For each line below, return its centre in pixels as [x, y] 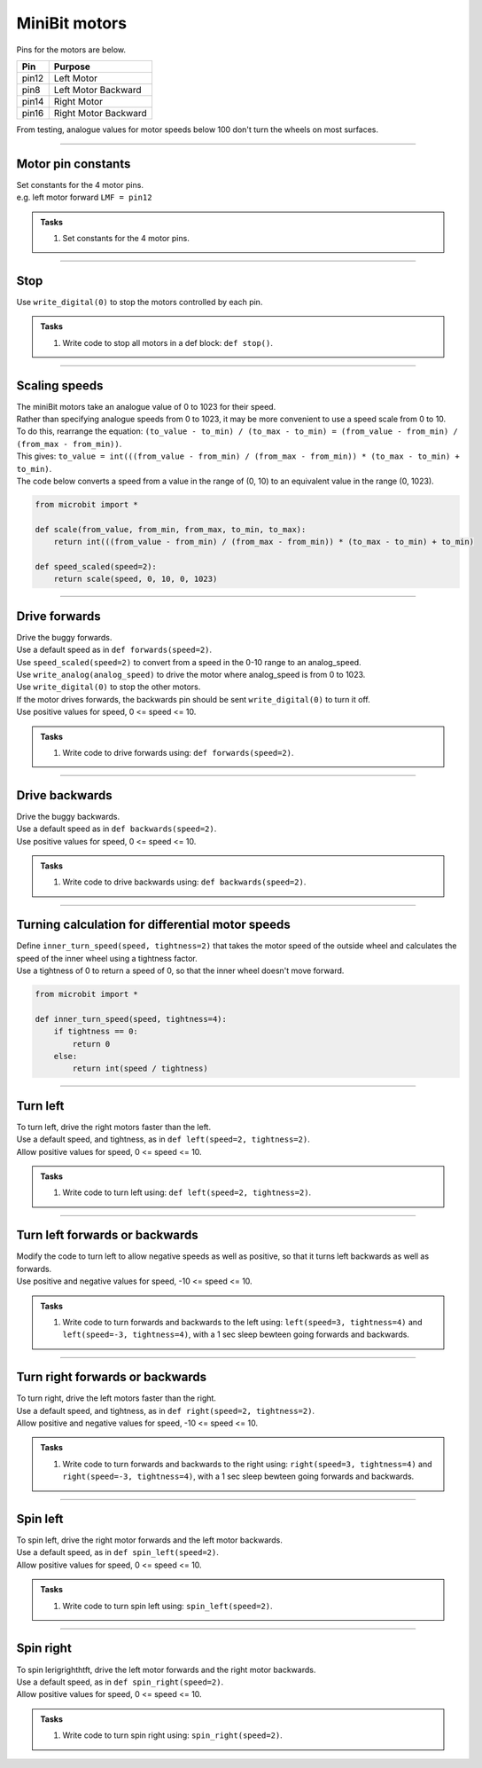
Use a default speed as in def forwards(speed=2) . [114, 650]
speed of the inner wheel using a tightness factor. [107, 958]
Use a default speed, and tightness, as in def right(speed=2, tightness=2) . [165, 1410]
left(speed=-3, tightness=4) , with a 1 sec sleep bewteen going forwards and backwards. [236, 1334]
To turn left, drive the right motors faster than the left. [114, 1127]
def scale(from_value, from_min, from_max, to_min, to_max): [171, 529]
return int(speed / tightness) [140, 1069]
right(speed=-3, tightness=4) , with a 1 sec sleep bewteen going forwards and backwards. [238, 1476]
